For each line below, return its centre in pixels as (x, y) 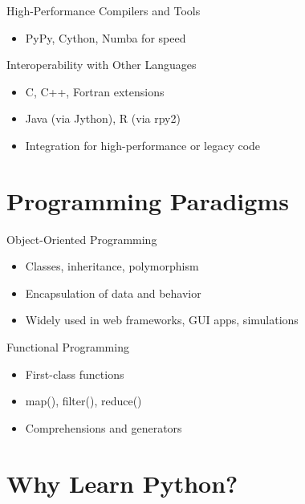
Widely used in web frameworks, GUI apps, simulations (162, 320)
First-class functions (75, 374)
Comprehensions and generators (104, 427)
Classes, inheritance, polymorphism (112, 266)
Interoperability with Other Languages (102, 65)
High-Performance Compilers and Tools (104, 10)
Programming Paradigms (148, 200)
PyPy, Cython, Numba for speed (106, 37)
